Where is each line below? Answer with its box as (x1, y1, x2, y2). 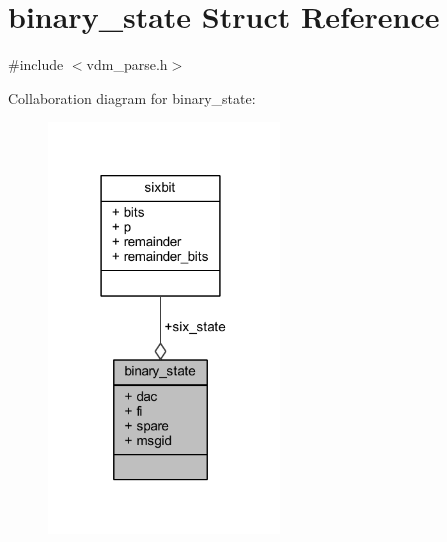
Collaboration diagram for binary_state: (8, 87, 256, 108)
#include (8, 54, 64, 75)
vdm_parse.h (86, 54, 168, 75)
